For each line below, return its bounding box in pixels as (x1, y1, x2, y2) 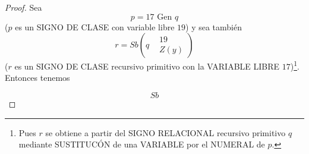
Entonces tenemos (5, 71, 70, 84)
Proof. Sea (5, 1, 42, 13)
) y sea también (185, 20, 242, 33)
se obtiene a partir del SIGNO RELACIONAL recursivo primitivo (45, 126, 286, 139)
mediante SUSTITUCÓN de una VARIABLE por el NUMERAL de (18, 138, 265, 150)
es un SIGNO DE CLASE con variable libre (15, 20, 175, 33)
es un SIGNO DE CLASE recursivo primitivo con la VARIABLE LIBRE (14, 59, 280, 72)
